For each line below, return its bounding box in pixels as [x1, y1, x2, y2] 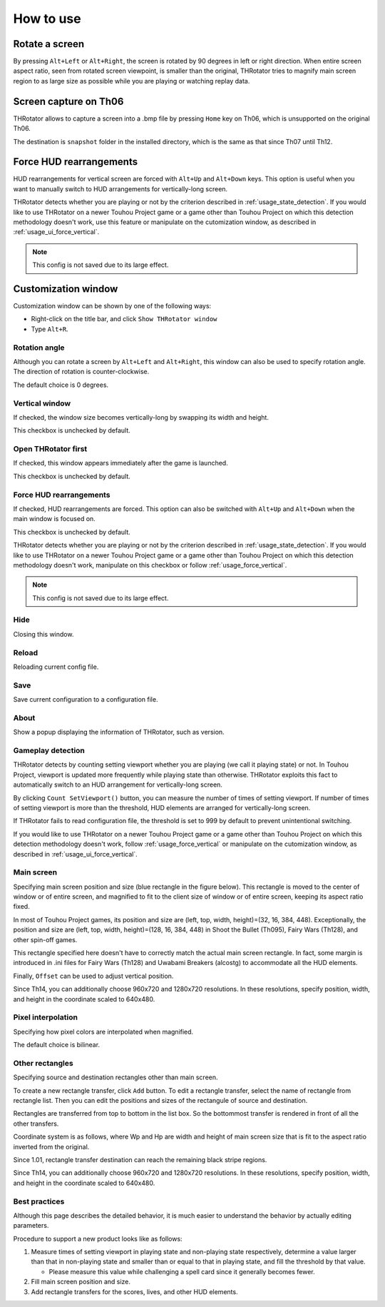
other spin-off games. [13, 935, 78, 944]
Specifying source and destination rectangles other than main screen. [13, 1073, 218, 1081]
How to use [13, 11, 81, 26]
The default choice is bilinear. [13, 1041, 100, 1049]
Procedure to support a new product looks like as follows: [13, 1234, 183, 1243]
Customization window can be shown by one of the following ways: [13, 302, 212, 311]
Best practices [13, 1196, 65, 1206]
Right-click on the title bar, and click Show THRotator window [31, 315, 217, 323]
